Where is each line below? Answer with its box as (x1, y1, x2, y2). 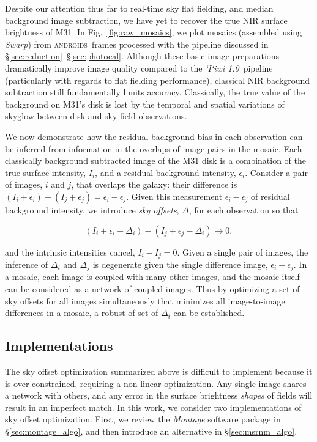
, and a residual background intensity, (95, 166, 236, 179)
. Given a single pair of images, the (177, 245, 308, 258)
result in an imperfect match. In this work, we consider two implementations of (5, 400, 302, 413)
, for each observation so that (188, 203, 299, 216)
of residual (251, 190, 290, 202)
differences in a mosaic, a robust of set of (5, 306, 158, 319)
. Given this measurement (126, 190, 223, 202)
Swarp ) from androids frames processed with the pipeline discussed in (5, 37, 269, 50)
